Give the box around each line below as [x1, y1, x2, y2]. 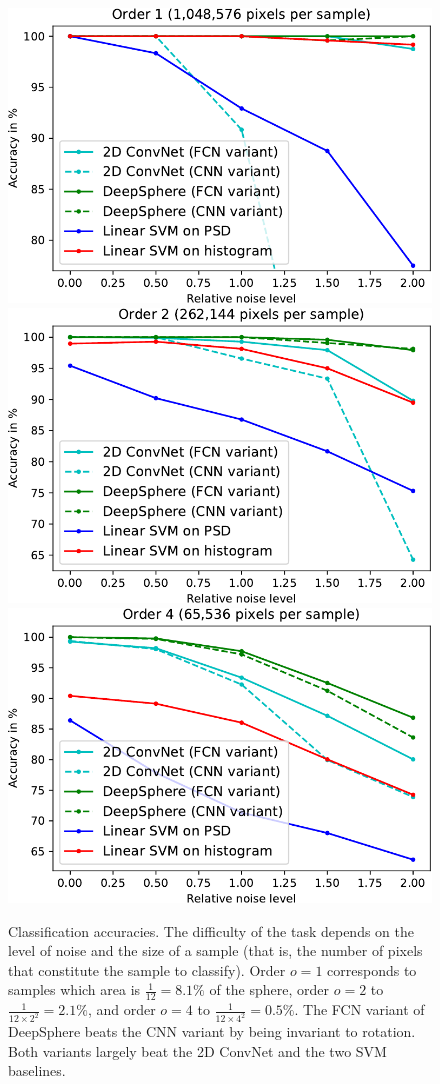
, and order [87, 999, 156, 1020]
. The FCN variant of [294, 999, 425, 1020]
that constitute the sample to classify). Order [8, 959, 286, 980]
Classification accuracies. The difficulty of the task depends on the [8, 920, 415, 941]
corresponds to [327, 959, 417, 980]
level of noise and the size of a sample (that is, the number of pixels [8, 940, 423, 961]
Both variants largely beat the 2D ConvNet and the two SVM [8, 1040, 387, 1061]
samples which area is [8, 979, 141, 1000]
